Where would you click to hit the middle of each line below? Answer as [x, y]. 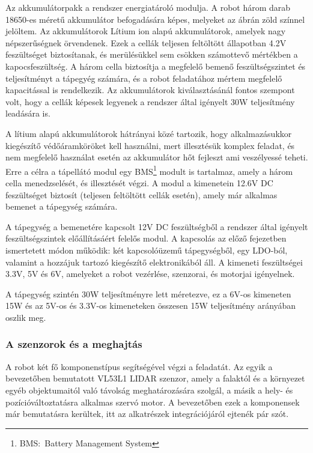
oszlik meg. [26, 317]
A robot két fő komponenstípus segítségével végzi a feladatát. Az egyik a [139, 366]
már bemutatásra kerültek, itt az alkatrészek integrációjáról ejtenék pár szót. [147, 414]
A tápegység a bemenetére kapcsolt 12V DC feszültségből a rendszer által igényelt [157, 226]
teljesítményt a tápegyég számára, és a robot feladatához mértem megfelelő [144, 78]
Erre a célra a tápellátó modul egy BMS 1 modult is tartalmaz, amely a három [149, 170]
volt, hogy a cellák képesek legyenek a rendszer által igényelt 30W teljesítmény [150, 101]
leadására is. [28, 113]
